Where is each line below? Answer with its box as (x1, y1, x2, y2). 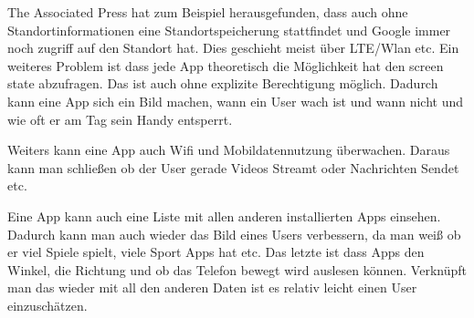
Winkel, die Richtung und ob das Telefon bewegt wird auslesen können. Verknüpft (7, 260, 467, 279)
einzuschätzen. (7, 295, 88, 314)
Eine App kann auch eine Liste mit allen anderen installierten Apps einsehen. (7, 206, 441, 225)
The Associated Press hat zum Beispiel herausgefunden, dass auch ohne (7, 3, 408, 21)
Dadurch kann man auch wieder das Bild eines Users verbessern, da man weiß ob (7, 224, 461, 243)
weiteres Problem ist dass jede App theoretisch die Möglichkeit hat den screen (7, 56, 444, 75)
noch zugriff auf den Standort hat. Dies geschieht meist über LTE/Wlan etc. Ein (7, 38, 459, 57)
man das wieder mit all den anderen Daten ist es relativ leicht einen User (7, 278, 417, 297)
